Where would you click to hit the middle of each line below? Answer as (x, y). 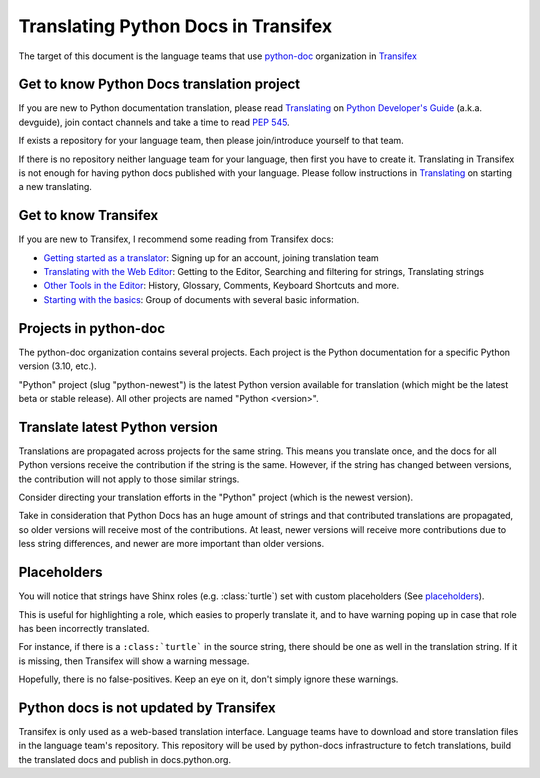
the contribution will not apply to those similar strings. (129, 479)
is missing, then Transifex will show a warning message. (134, 661)
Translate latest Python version (118, 426)
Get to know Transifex (88, 215)
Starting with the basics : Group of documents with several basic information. (201, 299)
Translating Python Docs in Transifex (175, 26)
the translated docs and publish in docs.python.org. (125, 759)
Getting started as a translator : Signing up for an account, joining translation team (211, 257)
